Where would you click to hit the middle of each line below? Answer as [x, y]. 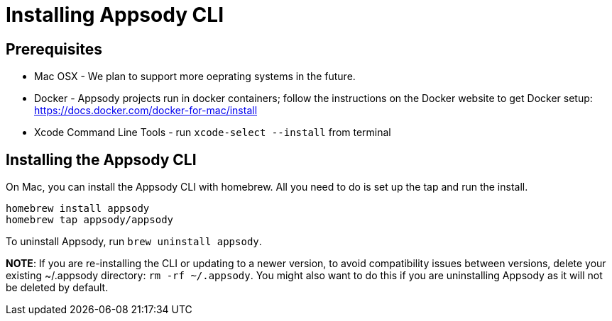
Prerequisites [54, 49]
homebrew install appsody [78, 209]
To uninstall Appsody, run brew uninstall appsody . [134, 242]
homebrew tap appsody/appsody [90, 220]
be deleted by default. [57, 288]
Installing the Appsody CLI [101, 159]
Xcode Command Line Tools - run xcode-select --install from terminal [213, 133]
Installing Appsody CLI [115, 15]
